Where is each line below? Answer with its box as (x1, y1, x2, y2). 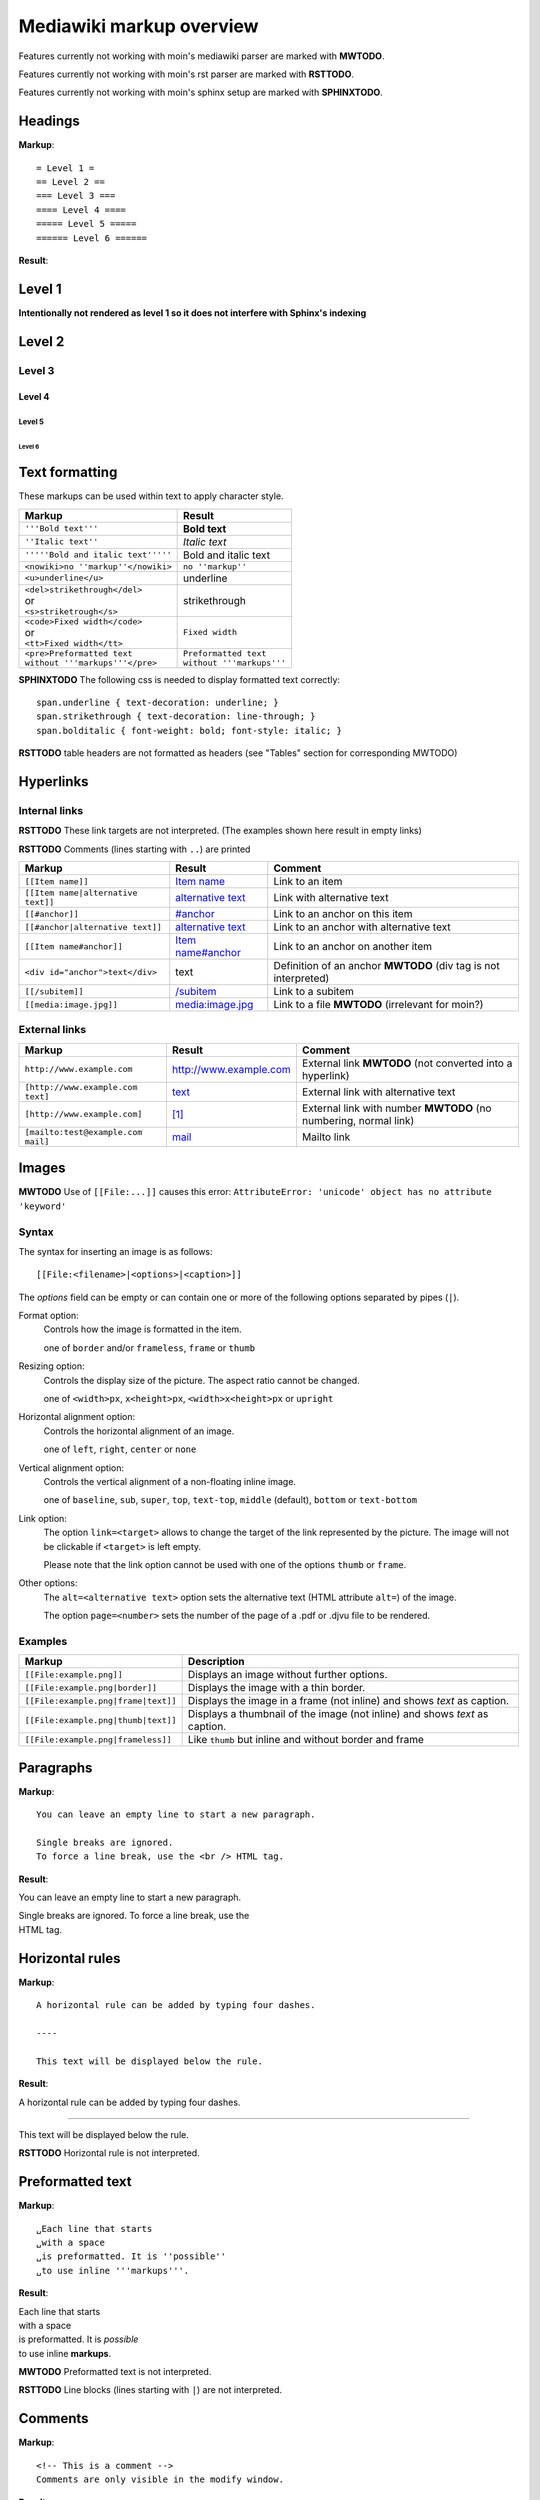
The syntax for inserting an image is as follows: (18, 1245, 214, 1257)
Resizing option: (18, 1360, 85, 1372)
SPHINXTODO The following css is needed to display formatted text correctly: (18, 673, 340, 685)
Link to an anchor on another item (273, 940, 433, 954)
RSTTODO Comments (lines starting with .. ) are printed (18, 843, 251, 855)
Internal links (18, 803, 84, 817)
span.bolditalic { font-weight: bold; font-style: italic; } (36, 725, 342, 736)
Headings (18, 113, 80, 130)
